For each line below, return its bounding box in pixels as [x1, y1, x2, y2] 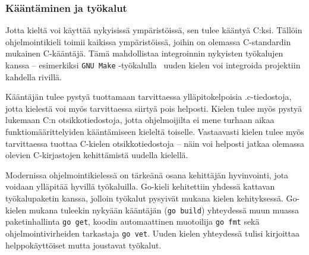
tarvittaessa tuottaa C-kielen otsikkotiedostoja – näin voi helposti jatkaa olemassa [5, 137, 305, 149]
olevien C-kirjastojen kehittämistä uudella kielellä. [5, 149, 188, 161]
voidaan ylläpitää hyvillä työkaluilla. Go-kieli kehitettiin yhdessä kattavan [5, 180, 275, 193]
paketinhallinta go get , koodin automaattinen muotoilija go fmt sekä [5, 215, 260, 228]
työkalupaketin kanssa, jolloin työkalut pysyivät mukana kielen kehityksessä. [5, 192, 283, 204]
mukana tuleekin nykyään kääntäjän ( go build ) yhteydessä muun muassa [29, 203, 299, 216]
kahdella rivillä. [5, 70, 62, 83]
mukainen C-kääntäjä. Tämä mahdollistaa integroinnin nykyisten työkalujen [5, 47, 283, 59]
